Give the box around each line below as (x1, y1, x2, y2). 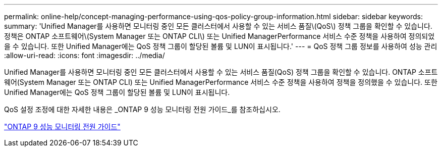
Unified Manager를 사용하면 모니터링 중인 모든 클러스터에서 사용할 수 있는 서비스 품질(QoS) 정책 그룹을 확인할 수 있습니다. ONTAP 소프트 (4, 68, 438, 76)
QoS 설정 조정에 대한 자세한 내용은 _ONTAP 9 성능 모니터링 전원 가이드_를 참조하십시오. (4, 105, 281, 114)
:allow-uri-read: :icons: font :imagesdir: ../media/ (4, 51, 165, 60)
